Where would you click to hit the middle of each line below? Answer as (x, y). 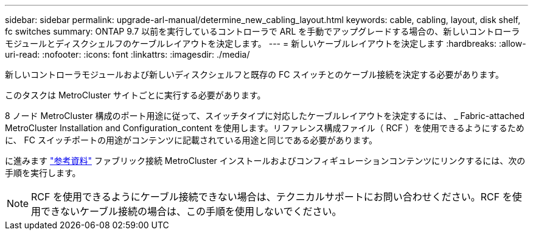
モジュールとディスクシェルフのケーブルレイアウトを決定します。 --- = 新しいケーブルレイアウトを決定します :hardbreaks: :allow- (266, 43)
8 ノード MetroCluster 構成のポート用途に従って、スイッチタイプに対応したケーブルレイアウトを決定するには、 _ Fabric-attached (265, 116)
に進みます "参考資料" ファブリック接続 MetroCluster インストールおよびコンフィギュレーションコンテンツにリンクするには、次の (265, 161)
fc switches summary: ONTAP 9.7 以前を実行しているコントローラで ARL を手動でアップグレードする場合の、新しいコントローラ (263, 31)
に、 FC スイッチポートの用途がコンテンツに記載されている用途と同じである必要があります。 (191, 140)
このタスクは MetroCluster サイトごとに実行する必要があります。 (135, 95)
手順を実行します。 (43, 173)
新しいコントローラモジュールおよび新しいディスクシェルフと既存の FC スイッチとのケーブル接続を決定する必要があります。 (255, 74)
